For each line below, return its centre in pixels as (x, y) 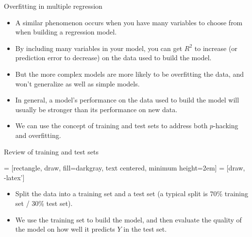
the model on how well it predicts (65, 229)
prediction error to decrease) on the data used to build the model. (113, 58)
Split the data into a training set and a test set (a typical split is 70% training (132, 194)
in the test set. (145, 229)
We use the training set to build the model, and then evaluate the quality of (128, 219)
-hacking (226, 126)
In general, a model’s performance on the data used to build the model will (127, 100)
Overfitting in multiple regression (53, 6)
